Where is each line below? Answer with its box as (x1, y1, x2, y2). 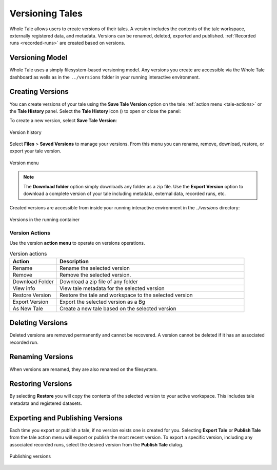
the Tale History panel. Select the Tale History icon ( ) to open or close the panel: (9, 108, 181, 114)
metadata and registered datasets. (9, 400, 82, 406)
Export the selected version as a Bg (59, 298, 146, 305)
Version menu (9, 160, 39, 166)
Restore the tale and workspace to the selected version (59, 291, 193, 299)
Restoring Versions (9, 380, 72, 388)
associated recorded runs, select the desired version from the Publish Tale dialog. (9, 441, 184, 447)
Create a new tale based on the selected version (59, 305, 176, 312)
